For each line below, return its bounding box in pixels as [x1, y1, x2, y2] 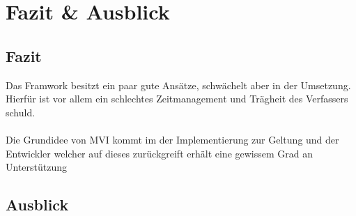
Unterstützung [6, 160, 68, 174]
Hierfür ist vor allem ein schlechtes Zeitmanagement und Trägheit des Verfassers [6, 91, 348, 106]
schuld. [6, 105, 36, 119]
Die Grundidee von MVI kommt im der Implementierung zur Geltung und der [6, 132, 339, 146]
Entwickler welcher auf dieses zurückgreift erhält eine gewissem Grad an [6, 146, 314, 160]
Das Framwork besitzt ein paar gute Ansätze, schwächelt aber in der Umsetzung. [6, 77, 351, 92]
